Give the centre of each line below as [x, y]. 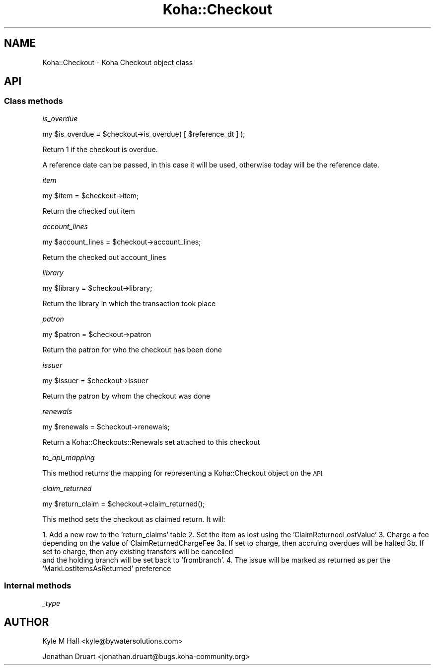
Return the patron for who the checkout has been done [132, 349]
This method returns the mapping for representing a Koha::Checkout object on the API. [183, 473]
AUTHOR [27, 622]
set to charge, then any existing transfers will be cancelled [138, 551]
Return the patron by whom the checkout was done [126, 396]
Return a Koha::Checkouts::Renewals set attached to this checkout [151, 442]
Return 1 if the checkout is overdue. [100, 149]
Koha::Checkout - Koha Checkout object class [118, 62]
